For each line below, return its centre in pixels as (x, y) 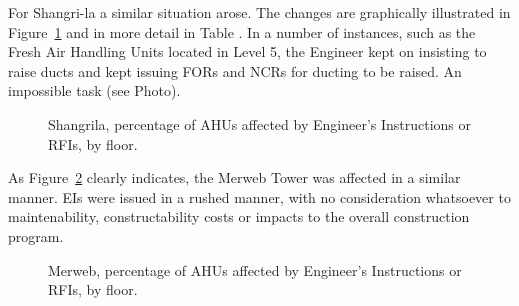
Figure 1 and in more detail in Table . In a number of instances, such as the (242, 31)
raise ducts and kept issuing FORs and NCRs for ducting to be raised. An (235, 70)
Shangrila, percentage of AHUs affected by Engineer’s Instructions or (260, 123)
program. (36, 235)
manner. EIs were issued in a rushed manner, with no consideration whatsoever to (259, 196)
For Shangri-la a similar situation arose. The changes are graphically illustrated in (259, 12)
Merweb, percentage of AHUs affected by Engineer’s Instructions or (255, 269)
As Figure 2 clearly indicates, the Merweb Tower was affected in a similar (234, 177)
